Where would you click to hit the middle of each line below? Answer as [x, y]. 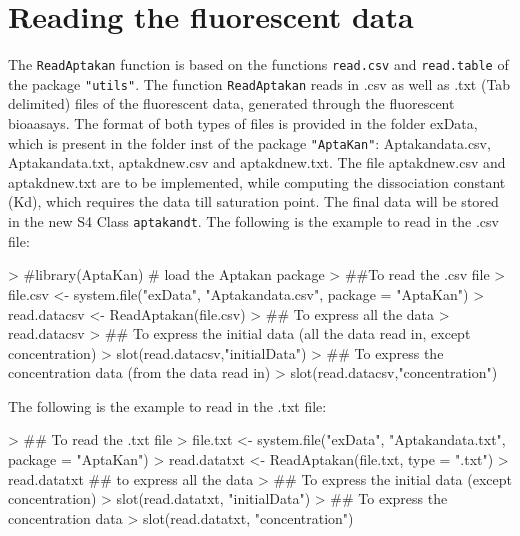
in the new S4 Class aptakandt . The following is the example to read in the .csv [253, 221]
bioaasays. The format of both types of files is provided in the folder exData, [243, 123]
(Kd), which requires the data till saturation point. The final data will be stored [253, 201]
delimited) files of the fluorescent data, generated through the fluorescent [231, 103]
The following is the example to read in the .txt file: [167, 405]
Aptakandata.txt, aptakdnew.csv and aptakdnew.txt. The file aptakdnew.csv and [257, 162]
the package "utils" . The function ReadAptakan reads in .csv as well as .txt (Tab [259, 83]
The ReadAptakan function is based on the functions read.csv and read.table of [258, 64]
